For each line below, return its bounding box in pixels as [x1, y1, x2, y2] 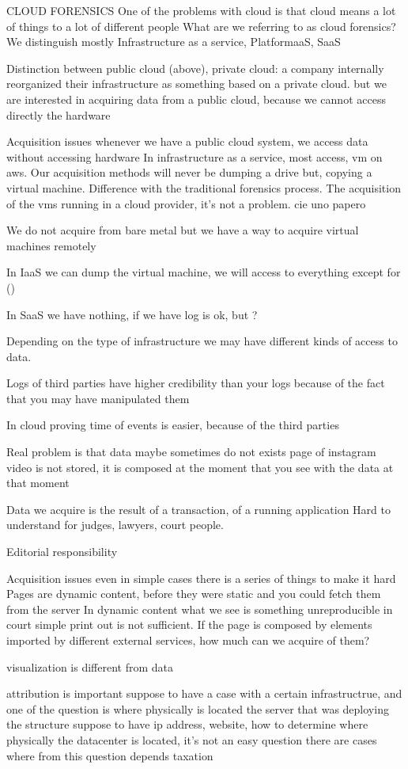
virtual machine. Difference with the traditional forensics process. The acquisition [6, 179, 401, 196]
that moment [6, 474, 70, 491]
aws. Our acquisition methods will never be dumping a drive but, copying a [6, 164, 372, 181]
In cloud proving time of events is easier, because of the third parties [6, 417, 339, 433]
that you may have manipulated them [6, 390, 190, 406]
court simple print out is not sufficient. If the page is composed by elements [6, 616, 372, 633]
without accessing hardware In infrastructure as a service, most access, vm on [6, 148, 383, 165]
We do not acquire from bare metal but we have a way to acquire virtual [6, 222, 359, 238]
